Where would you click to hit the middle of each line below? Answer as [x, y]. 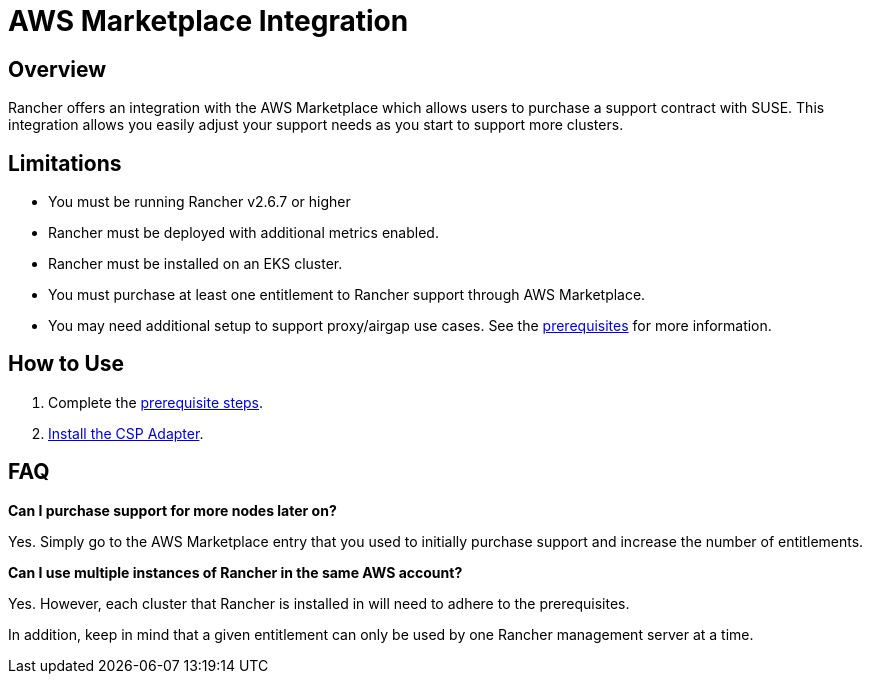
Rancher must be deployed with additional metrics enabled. [243, 233]
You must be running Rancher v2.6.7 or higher [199, 202]
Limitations [65, 163]
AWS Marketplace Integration [208, 21]
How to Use [66, 364]
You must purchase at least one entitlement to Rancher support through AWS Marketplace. [347, 295]
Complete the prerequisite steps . [156, 402]
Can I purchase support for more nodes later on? [172, 510]
